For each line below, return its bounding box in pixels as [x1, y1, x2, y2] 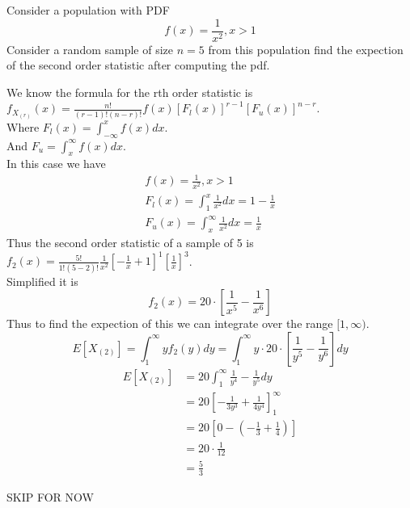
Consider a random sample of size [6, 40, 174, 57]
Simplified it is [6, 272, 78, 289]
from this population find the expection [208, 40, 404, 57]
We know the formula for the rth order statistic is [6, 83, 253, 100]
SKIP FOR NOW [6, 488, 94, 505]
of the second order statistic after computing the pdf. [6, 57, 270, 73]
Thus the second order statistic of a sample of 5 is [6, 234, 254, 251]
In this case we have [6, 155, 106, 172]
